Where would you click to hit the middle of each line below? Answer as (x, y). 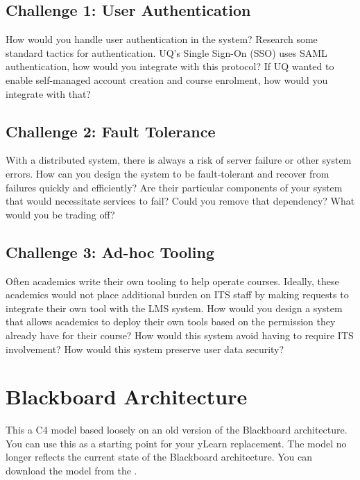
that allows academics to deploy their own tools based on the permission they (171, 322)
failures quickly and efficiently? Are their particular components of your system (174, 187)
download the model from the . (71, 471)
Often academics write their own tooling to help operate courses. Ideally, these (172, 281)
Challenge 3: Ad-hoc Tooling (110, 251)
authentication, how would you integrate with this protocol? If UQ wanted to (170, 66)
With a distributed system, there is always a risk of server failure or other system (179, 160)
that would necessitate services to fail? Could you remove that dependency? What (180, 201)
